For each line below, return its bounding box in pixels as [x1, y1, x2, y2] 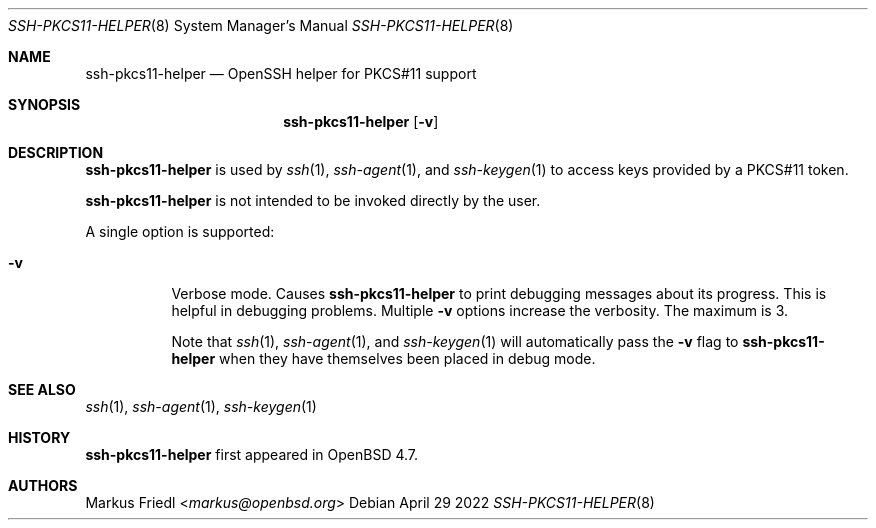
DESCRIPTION [8, 144, 104, 161]
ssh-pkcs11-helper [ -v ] [283, 113, 439, 130]
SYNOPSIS [8, 96, 81, 113]
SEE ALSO [8, 381, 76, 398]
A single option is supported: [85, 223, 275, 240]
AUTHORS [8, 477, 78, 494]
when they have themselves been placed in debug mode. [219, 350, 596, 367]
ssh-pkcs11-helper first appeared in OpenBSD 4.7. [85, 446, 419, 463]
